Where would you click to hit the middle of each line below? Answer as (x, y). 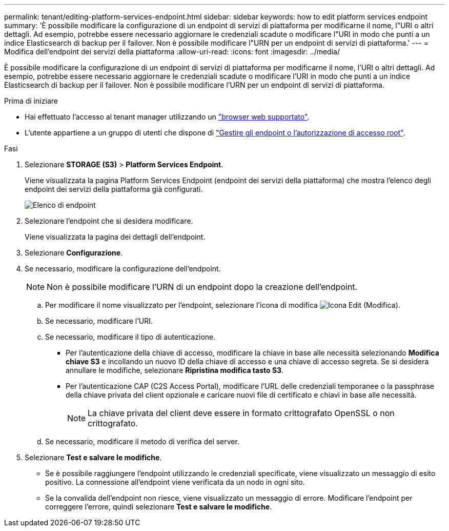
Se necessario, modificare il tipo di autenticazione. (130, 337)
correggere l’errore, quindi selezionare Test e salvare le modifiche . (159, 507)
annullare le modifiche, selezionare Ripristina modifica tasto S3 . (175, 370)
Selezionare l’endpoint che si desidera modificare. (109, 221)
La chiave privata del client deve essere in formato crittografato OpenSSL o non (241, 413)
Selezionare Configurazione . (74, 253)
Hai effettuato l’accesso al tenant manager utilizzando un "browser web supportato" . (167, 117)
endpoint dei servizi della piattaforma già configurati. (114, 189)
